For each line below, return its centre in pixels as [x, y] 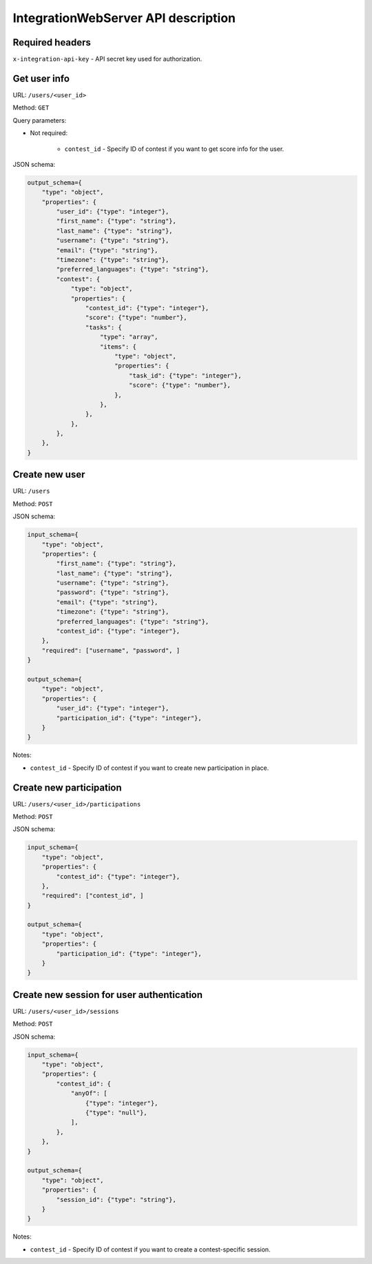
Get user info [41, 78]
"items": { [118, 347]
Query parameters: [40, 120]
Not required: [49, 133]
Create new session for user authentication [108, 995]
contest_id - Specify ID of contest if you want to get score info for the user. [174, 149]
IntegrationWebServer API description [124, 18]
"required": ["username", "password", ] [111, 650]
